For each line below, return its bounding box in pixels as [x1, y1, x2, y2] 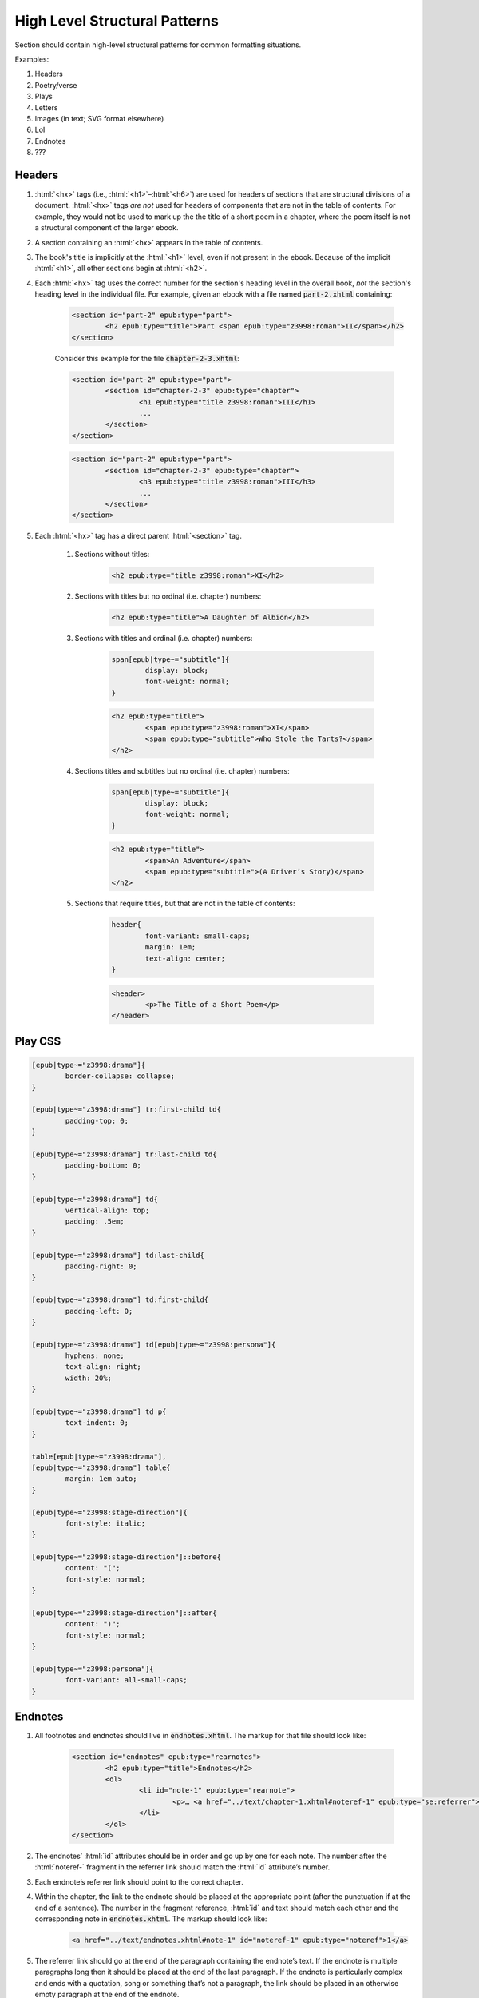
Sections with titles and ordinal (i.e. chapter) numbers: [74, 633, 253, 643]
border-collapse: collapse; [65, 1072, 176, 1081]
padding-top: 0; [65, 1116, 129, 1125]
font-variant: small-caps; [144, 931, 251, 941]
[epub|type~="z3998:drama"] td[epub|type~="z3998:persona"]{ [31, 1339, 276, 1349]
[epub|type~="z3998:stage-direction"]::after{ [31, 1609, 217, 1618]
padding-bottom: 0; [65, 1161, 141, 1170]
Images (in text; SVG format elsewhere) [34, 113, 164, 123]
